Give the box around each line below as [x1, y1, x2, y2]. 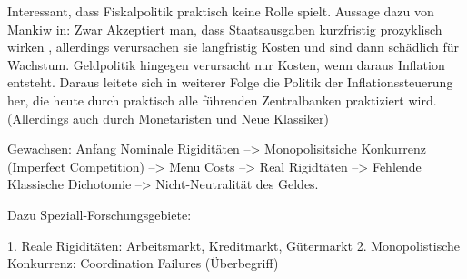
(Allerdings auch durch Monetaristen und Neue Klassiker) [7, 108, 329, 127]
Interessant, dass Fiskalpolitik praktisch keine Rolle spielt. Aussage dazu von [7, 2, 434, 20]
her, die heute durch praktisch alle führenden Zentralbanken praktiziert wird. [7, 90, 437, 109]
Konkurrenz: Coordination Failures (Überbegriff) [7, 254, 279, 273]
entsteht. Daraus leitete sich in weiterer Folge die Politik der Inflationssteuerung [7, 73, 453, 92]
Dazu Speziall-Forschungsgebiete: [7, 204, 192, 224]
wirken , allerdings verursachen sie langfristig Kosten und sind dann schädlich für [7, 37, 460, 56]
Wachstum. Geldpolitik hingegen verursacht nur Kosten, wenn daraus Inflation [7, 55, 445, 74]
